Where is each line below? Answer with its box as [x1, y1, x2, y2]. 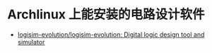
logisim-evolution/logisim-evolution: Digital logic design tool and [17, 30, 205, 39]
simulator [17, 37, 45, 46]
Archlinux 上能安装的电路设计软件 [7, 6, 205, 23]
